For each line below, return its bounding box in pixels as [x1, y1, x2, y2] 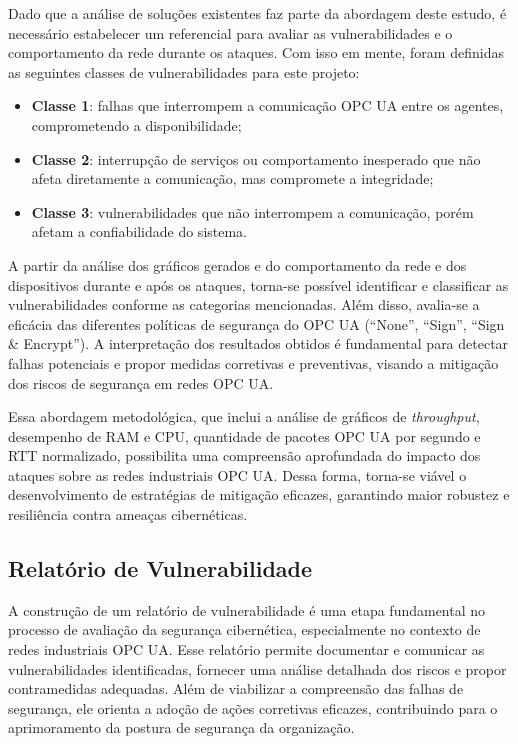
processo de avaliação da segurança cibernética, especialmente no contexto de [8, 619, 481, 640]
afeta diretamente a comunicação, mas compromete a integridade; [31, 168, 434, 189]
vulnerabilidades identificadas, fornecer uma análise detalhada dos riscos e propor [8, 658, 507, 679]
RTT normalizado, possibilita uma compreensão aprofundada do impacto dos [8, 445, 481, 466]
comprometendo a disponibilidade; [31, 114, 242, 135]
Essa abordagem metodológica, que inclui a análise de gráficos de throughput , [8, 406, 480, 427]
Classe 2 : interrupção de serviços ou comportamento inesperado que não [31, 148, 481, 169]
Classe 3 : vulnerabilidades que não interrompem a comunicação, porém [31, 201, 474, 222]
